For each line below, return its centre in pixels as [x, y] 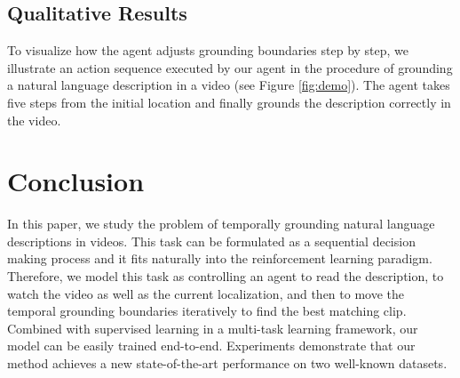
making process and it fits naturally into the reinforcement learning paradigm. [220, 258]
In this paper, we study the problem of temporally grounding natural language [221, 224]
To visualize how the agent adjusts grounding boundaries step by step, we [208, 50]
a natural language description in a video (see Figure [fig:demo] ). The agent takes [229, 85]
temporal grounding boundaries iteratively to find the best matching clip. [207, 311]
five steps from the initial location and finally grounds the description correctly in [229, 102]
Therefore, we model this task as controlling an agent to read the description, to [226, 276]
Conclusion [76, 181]
